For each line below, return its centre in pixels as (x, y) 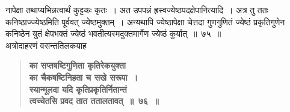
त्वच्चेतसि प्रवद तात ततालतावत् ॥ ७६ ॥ (94, 101)
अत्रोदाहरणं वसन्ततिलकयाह (46, 45)
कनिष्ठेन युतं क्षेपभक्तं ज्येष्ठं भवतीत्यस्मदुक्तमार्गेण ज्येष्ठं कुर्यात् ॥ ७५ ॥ (113, 33)
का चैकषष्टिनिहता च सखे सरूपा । (84, 77)
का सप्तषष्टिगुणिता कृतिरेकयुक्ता (77, 65)
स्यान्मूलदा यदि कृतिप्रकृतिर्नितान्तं (78, 89)
